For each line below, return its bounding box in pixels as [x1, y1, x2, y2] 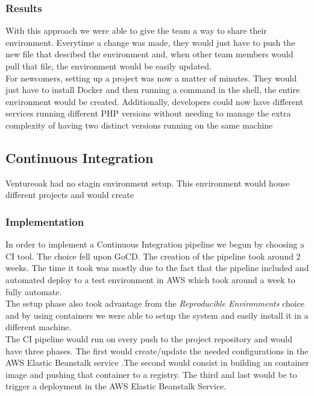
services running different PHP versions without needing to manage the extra [5, 107, 291, 120]
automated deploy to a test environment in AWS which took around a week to [5, 273, 295, 286]
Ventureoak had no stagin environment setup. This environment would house [5, 176, 290, 189]
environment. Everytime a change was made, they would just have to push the [5, 36, 295, 48]
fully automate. [5, 285, 62, 298]
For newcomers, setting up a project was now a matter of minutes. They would [5, 71, 297, 84]
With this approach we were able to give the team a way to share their [5, 24, 267, 37]
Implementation [5, 214, 84, 229]
